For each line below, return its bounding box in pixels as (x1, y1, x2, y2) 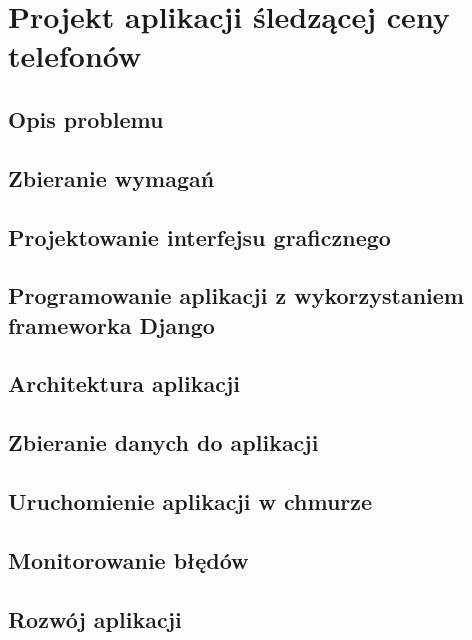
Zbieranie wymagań (8, 162, 215, 193)
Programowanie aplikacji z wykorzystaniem (8, 280, 464, 311)
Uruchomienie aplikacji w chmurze (8, 486, 373, 517)
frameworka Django (8, 309, 215, 340)
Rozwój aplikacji (8, 603, 182, 634)
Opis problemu (8, 103, 164, 134)
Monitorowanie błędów (8, 544, 249, 575)
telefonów (8, 35, 142, 76)
